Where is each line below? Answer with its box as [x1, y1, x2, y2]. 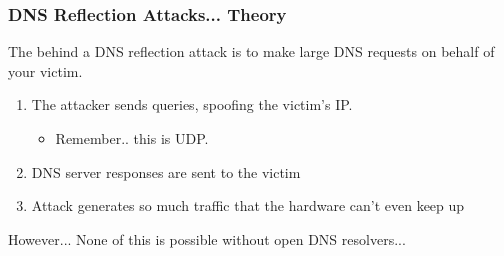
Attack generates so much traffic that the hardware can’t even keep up [31, 195, 465, 216]
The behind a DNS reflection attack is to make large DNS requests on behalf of [8, 41, 495, 62]
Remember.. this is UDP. [55, 128, 209, 148]
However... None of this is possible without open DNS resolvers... [8, 228, 406, 249]
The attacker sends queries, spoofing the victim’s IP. [31, 94, 353, 115]
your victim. [8, 60, 83, 81]
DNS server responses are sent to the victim [31, 161, 301, 182]
